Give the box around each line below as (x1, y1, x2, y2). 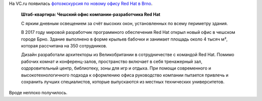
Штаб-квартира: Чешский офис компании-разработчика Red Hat (21, 12, 161, 17)
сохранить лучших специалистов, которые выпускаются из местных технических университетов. (21, 79, 225, 85)
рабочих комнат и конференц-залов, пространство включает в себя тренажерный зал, (21, 58, 202, 64)
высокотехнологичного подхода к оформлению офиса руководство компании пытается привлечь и (21, 72, 229, 78)
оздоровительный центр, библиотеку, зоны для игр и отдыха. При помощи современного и (21, 65, 211, 71)
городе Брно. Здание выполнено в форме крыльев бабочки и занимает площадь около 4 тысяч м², (21, 36, 228, 42)
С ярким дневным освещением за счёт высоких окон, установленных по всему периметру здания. (21, 20, 228, 26)
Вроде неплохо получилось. (9, 90, 68, 96)
